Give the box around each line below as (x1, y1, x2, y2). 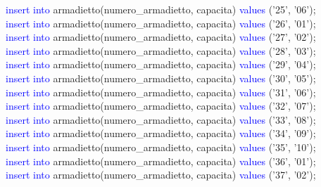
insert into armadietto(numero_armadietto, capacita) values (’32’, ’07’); (6, 98, 316, 113)
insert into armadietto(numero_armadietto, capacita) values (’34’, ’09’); (6, 126, 316, 141)
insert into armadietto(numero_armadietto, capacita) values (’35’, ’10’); (6, 139, 316, 154)
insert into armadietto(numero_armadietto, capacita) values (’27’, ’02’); (6, 30, 316, 44)
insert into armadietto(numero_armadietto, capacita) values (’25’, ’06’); (6, 2, 316, 16)
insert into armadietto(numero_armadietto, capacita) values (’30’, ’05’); (6, 70, 316, 85)
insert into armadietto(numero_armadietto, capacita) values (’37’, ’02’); (6, 167, 316, 182)
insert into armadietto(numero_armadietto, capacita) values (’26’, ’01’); (6, 15, 316, 30)
